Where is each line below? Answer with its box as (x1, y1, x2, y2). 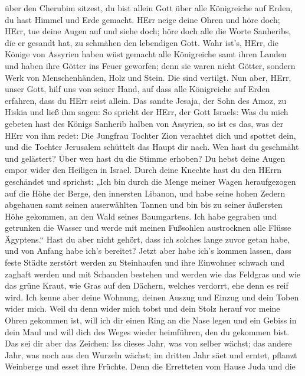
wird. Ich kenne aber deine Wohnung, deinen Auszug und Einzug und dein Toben (5, 290, 299, 303)
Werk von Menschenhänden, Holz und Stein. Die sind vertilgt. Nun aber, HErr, (5, 71, 291, 83)
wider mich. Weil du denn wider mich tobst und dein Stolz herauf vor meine (5, 302, 280, 315)
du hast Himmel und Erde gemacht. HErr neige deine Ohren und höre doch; (5, 13, 280, 25)
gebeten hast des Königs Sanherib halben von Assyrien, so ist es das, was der (5, 117, 284, 129)
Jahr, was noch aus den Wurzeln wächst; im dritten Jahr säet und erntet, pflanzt (5, 348, 297, 361)
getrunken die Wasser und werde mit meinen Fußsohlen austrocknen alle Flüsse (5, 221, 291, 234)
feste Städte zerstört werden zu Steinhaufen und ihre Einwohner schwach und (5, 256, 284, 269)
